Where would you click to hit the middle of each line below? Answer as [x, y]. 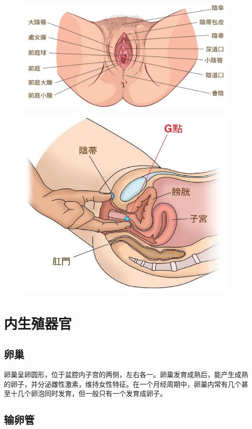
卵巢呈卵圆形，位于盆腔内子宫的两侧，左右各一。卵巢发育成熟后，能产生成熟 [126, 374]
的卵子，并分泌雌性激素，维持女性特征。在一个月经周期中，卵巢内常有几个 [123, 384]
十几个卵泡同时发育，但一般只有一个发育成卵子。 [88, 393]
